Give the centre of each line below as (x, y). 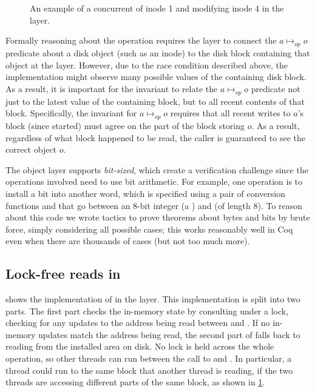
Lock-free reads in (63, 274)
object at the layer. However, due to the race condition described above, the (147, 65)
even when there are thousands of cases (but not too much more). (128, 241)
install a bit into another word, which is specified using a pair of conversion (146, 193)
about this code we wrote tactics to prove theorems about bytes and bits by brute (158, 217)
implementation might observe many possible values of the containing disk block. (156, 77)
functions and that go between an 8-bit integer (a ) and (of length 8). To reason (154, 205)
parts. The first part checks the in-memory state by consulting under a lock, (147, 311)
